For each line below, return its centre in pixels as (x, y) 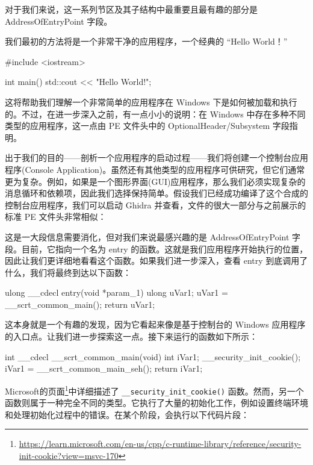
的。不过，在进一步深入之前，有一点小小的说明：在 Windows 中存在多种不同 (155, 114)
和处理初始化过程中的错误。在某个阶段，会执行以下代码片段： (127, 414)
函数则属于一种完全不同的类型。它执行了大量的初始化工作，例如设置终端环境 (156, 403)
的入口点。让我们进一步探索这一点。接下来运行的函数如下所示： (131, 336)
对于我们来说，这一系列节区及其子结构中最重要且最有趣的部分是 (131, 9)
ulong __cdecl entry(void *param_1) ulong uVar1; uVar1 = (116, 292)
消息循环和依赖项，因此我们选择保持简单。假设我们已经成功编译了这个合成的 (156, 193)
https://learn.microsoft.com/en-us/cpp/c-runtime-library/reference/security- (160, 444)
